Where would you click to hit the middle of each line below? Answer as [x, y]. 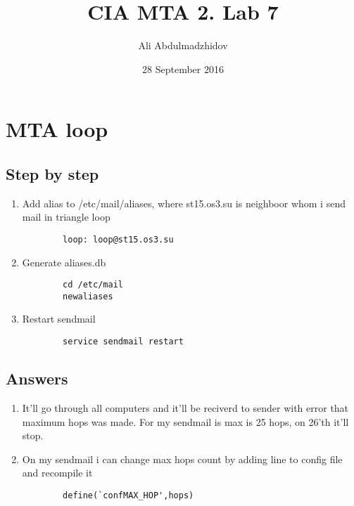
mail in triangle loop [66, 217]
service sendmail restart [123, 342]
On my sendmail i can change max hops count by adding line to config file [182, 459]
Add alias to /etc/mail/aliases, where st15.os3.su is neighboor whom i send [184, 203]
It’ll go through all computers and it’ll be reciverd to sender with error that [185, 407]
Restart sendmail [59, 319]
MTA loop [57, 129]
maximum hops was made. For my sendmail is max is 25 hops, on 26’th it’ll [185, 421]
